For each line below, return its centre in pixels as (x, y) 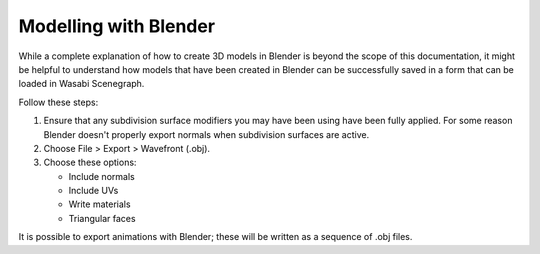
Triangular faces (102, 218)
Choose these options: (90, 162)
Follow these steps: (58, 102)
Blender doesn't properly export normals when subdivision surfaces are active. (206, 134)
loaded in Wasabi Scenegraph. (81, 84)
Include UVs (93, 191)
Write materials (99, 204)
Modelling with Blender (116, 26)
